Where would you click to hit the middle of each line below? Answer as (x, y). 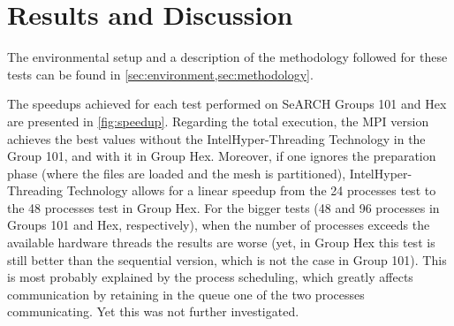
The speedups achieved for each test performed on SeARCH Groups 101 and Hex (227, 104)
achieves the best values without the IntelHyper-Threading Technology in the (216, 138)
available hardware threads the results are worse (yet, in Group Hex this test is (221, 243)
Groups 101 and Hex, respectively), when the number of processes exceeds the (219, 225)
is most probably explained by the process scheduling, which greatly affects (210, 277)
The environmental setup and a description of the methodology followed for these (227, 57)
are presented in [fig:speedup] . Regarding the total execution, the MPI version (218, 121)
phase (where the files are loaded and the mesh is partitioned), (177, 173)
